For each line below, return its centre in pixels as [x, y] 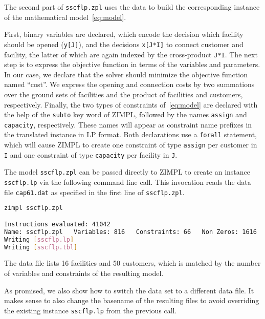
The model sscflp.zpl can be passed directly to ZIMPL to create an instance [127, 172]
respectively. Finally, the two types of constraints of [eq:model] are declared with [131, 104]
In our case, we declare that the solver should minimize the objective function [126, 74]
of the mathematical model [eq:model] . [65, 17]
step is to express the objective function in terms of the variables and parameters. [132, 64]
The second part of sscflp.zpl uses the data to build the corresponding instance [132, 7]
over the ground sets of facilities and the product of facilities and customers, [124, 94]
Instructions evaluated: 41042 [57, 224]
